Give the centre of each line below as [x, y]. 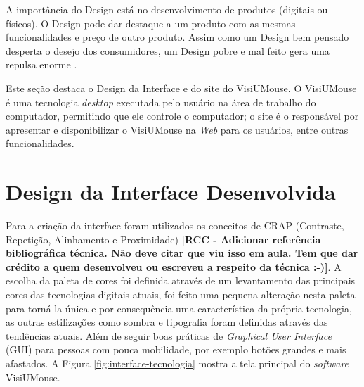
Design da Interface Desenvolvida [171, 192]
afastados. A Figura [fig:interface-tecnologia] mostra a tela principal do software [177, 363]
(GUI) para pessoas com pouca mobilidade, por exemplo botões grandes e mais [176, 349]
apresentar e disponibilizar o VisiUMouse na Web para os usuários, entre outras [177, 129]
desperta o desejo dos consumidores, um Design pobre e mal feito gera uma [168, 50]
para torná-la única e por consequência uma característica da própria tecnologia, [179, 308]
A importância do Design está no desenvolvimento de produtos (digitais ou [167, 9]
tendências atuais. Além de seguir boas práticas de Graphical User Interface [169, 335]
